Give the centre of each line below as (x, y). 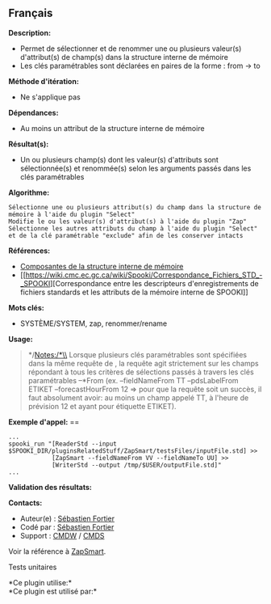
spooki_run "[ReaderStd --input (63, 444)
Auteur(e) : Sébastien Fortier (67, 518)
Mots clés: (26, 307)
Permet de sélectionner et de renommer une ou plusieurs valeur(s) (131, 49)
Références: (29, 251)
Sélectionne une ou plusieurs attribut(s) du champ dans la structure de (135, 207)
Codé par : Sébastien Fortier (67, 527)
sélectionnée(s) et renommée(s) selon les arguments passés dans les (135, 168)
